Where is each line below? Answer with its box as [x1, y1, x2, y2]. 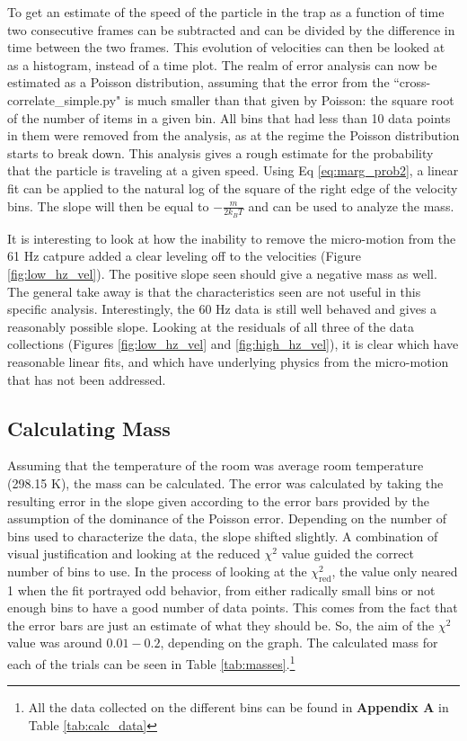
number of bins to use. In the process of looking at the [7, 561, 307, 580]
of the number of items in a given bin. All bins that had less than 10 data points [7, 108, 451, 127]
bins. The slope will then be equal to [7, 196, 209, 215]
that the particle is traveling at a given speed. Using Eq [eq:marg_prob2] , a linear [7, 161, 459, 180]
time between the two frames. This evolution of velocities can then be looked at [7, 38, 445, 57]
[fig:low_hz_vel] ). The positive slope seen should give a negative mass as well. [7, 263, 437, 282]
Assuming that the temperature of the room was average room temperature [7, 456, 424, 475]
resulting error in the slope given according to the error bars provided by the [7, 491, 430, 510]
